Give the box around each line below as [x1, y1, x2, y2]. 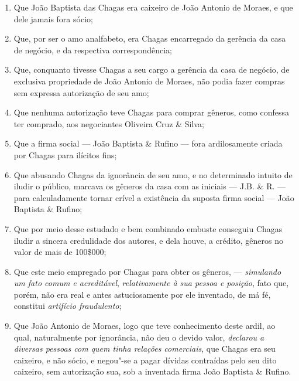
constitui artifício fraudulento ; [13, 300, 122, 312]
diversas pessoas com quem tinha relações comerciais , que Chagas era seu [13, 342, 276, 355]
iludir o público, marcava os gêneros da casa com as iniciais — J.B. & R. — [13, 180, 286, 192]
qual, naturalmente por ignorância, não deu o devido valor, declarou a [13, 331, 264, 343]
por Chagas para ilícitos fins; [13, 148, 117, 161]
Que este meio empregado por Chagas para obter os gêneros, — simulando [13, 265, 281, 277]
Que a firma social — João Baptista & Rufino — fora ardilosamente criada [13, 137, 283, 149]
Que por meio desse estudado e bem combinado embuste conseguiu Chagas [13, 222, 283, 234]
